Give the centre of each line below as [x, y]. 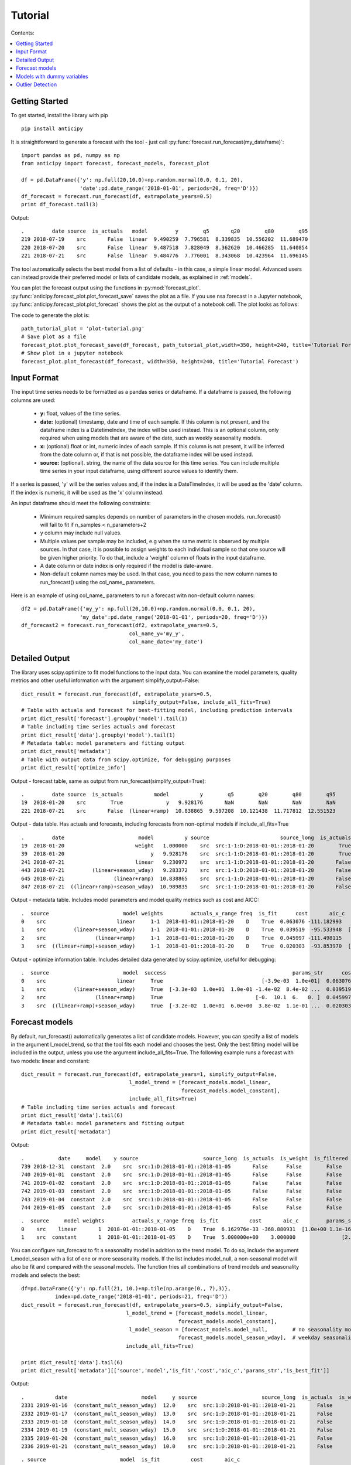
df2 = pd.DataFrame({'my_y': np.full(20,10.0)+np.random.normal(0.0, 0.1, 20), [138, 609]
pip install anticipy [52, 129]
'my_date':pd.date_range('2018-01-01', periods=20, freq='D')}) [174, 617]
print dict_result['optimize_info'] [74, 768]
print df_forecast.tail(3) [60, 205]
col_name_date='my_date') [166, 642]
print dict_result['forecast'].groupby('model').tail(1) [105, 718]
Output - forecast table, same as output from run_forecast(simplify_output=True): [109, 781]
